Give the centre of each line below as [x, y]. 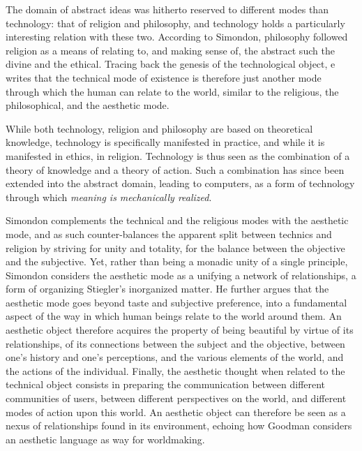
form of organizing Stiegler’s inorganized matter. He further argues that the [167, 289]
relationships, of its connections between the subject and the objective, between [175, 343]
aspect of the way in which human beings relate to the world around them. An [174, 316]
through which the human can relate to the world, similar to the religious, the [172, 91]
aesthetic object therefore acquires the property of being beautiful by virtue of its [180, 330]
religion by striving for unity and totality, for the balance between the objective [175, 247]
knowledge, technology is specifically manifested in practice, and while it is [165, 142]
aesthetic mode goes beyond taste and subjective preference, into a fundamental [176, 302]
